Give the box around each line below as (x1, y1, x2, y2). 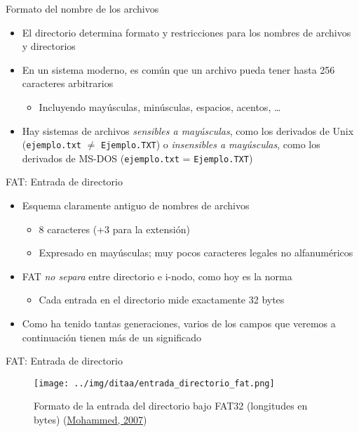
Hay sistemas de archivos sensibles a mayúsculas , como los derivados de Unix (22, 123, 354, 138)
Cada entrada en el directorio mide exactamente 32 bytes (39, 292, 285, 307)
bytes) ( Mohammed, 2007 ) (34, 412, 147, 427)
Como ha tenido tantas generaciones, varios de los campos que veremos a (22, 316, 336, 331)
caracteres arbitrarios (22, 76, 114, 91)
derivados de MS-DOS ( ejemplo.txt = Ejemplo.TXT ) (22, 150, 253, 165)
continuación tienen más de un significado (22, 329, 202, 344)
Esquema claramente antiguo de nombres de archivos (22, 198, 250, 213)
